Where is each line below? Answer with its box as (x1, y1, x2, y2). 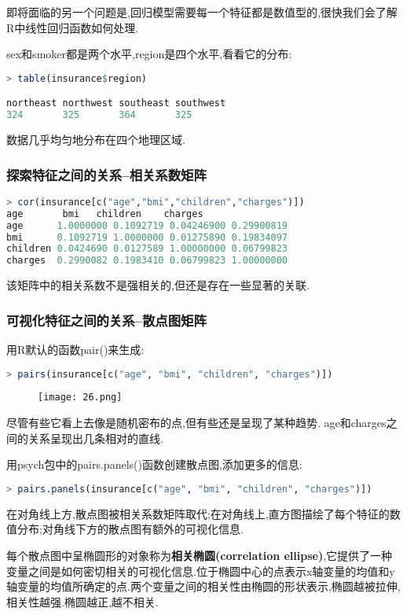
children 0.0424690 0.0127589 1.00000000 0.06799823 (6, 243, 288, 255)
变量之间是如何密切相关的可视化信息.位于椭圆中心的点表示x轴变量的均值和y (6, 562, 395, 579)
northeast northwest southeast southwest (6, 98, 226, 109)
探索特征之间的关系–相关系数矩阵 (6, 164, 207, 184)
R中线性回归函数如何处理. (6, 19, 139, 35)
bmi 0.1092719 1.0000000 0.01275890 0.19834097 (6, 231, 288, 243)
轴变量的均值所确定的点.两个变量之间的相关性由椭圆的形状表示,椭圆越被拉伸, (6, 578, 401, 595)
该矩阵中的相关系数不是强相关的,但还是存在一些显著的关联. (6, 277, 310, 293)
